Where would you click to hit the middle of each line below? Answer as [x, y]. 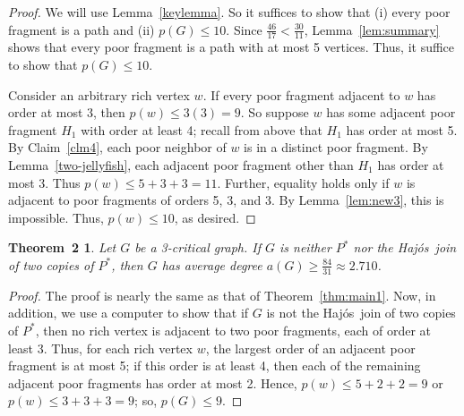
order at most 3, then [67, 112]
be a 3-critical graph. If [198, 247]
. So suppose [275, 112]
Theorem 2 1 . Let [62, 247]
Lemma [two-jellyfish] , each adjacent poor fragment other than [181, 164]
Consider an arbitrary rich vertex [99, 94]
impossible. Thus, [56, 217]
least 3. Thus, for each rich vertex [100, 348]
